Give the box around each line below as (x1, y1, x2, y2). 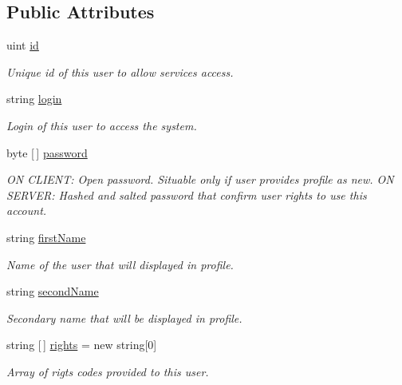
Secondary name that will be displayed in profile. (6, 309, 242, 326)
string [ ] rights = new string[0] (6, 336, 157, 353)
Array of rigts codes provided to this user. (6, 363, 209, 379)
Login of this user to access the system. (6, 117, 197, 133)
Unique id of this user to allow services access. (6, 63, 234, 80)
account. (6, 202, 47, 219)
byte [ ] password (6, 144, 88, 161)
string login (6, 90, 62, 107)
